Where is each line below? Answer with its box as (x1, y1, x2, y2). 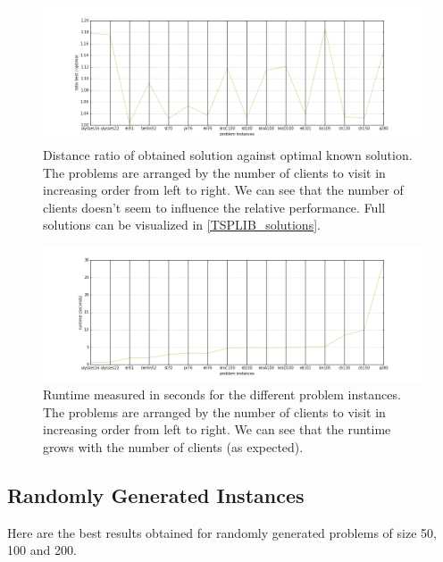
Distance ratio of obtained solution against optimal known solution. (43, 146, 413, 164)
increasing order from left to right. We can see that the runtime (43, 420, 391, 439)
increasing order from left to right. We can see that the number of (43, 180, 404, 199)
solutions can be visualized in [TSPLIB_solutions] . (43, 215, 321, 234)
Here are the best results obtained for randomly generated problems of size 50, (7, 523, 437, 541)
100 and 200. (7, 541, 77, 559)
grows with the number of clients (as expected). (43, 437, 304, 456)
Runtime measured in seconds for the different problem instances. (43, 385, 401, 403)
